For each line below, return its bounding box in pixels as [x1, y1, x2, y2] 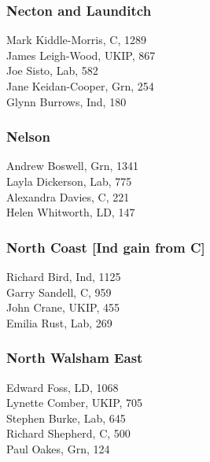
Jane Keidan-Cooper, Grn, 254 [6, 78, 154, 94]
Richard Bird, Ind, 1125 [6, 268, 121, 284]
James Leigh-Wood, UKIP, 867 [6, 46, 156, 63]
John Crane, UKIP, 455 [6, 299, 120, 316]
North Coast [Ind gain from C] [6, 237, 205, 257]
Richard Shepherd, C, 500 [6, 425, 131, 442]
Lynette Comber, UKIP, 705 [6, 394, 143, 411]
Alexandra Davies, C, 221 [6, 188, 130, 205]
